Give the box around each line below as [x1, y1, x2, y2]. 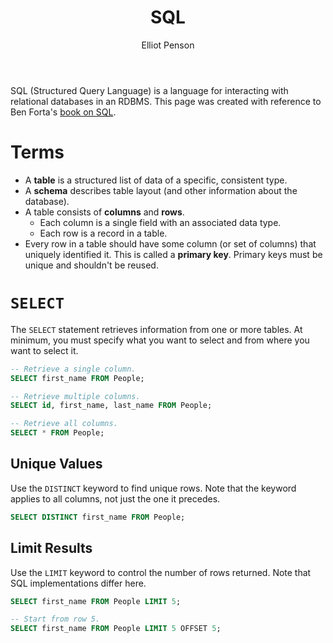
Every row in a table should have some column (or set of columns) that [24, 237, 317, 250]
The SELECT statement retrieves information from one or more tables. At [10, 323, 303, 335]
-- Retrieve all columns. [10, 419, 118, 429]
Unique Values [10, 456, 103, 473]
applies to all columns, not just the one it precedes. [10, 492, 221, 505]
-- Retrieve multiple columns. [10, 391, 141, 401]
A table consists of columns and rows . [24, 206, 185, 218]
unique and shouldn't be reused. [24, 259, 159, 271]
